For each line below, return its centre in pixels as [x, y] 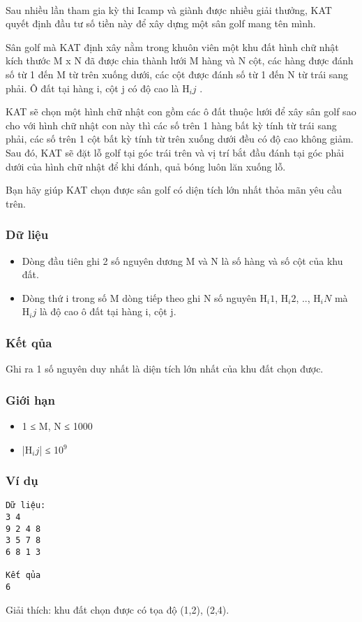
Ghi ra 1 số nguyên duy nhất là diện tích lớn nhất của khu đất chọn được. [165, 369]
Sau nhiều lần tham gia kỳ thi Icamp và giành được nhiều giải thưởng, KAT [169, 9]
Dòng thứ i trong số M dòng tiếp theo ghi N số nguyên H [144, 297]
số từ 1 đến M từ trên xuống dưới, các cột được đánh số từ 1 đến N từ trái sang [177, 74]
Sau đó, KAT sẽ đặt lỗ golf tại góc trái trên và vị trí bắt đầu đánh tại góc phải [175, 152]
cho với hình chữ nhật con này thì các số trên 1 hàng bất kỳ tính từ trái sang [171, 125]
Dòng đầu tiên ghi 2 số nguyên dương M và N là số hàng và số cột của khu [182, 260]
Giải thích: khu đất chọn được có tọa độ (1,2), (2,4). [118, 609]
